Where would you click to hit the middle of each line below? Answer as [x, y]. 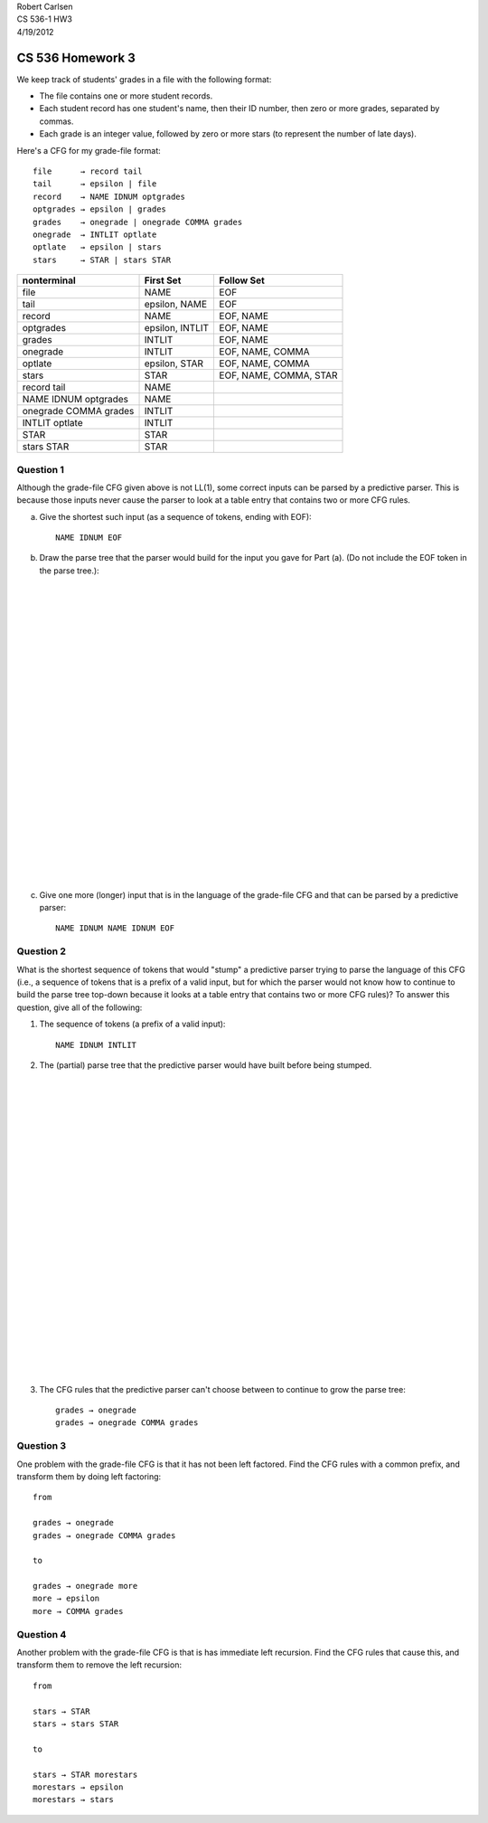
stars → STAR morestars [85, 1774]
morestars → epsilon [78, 1787]
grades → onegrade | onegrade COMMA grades [138, 222]
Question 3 [42, 1446]
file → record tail [88, 171]
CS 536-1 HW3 [44, 19]
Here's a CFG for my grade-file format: [89, 150]
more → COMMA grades [78, 1611]
